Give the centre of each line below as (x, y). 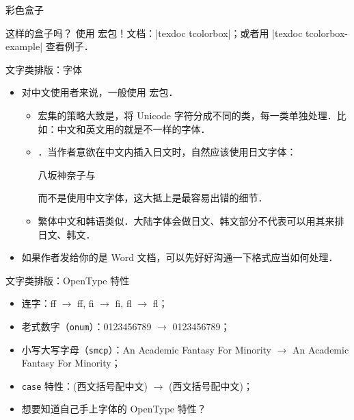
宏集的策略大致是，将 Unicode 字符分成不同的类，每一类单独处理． (187, 115)
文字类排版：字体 (44, 69)
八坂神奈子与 (67, 174)
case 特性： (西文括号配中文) (85, 385)
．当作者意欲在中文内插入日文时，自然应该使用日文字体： (167, 152)
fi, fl (123, 303)
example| (24, 46)
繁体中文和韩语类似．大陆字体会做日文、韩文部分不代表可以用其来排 (191, 220)
